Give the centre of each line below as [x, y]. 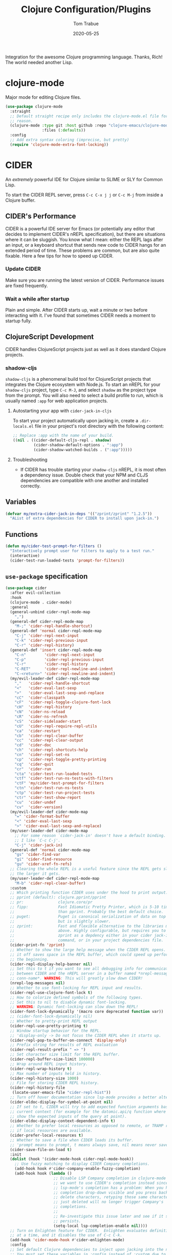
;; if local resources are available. [51, 1131]
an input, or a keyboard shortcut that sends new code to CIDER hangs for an [86, 245]
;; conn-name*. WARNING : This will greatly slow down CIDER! [77, 979]
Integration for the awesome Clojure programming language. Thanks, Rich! [84, 57]
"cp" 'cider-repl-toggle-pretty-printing [60, 759]
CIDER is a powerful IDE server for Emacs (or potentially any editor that [80, 228]
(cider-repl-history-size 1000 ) [45, 1078]
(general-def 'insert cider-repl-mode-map [56, 650]
